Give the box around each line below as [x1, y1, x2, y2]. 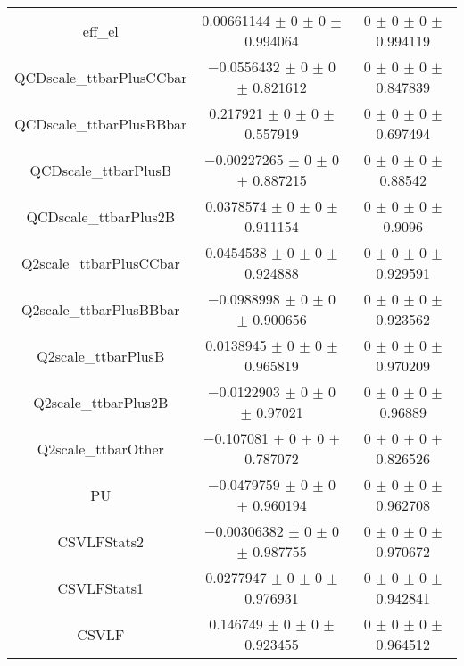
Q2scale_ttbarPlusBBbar [21, 298, 180, 320]
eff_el [82, 20, 119, 41]
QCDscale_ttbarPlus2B [26, 205, 176, 227]
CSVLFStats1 [57, 577, 145, 598]
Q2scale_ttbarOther [37, 437, 164, 459]
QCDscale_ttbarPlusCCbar [14, 66, 187, 87]
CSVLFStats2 [57, 530, 145, 552]
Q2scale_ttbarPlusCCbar [21, 252, 180, 273]
